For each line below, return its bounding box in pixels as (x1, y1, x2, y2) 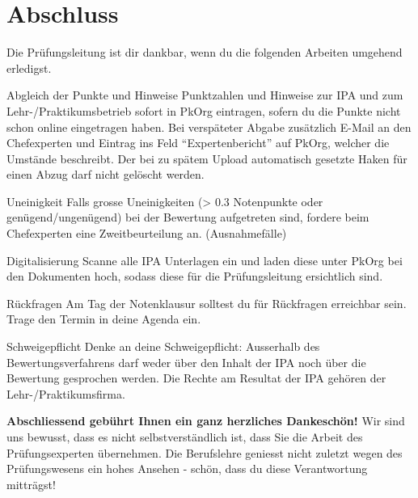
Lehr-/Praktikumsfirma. (6, 385, 125, 402)
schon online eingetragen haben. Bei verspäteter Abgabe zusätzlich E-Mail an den (6, 118, 412, 135)
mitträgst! (6, 475, 56, 492)
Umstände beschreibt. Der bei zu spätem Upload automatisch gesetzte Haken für (6, 150, 407, 167)
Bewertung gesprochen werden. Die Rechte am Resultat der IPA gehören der (6, 369, 386, 386)
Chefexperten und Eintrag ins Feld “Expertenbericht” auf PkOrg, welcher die (6, 134, 390, 151)
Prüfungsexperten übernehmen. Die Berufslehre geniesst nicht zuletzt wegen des (6, 444, 403, 461)
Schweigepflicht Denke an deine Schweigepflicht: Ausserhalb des (6, 338, 320, 355)
